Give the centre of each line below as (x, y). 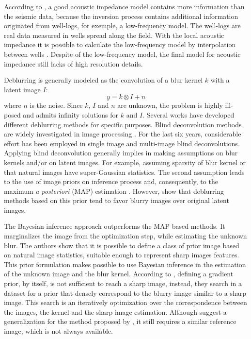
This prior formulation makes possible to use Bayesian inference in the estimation (125, 264)
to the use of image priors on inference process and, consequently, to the (111, 181)
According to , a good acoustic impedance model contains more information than (124, 6)
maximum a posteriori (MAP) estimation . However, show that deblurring (114, 191)
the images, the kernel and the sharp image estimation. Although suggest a (115, 312)
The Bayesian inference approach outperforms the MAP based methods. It (115, 226)
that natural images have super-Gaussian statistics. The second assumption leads (124, 172)
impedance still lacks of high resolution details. (73, 63)
